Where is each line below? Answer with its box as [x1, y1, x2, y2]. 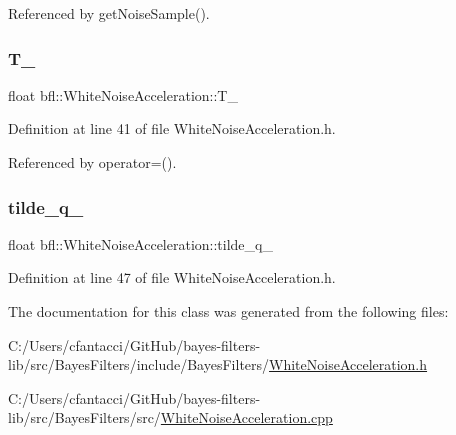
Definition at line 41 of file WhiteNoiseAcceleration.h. [8, 118, 336, 139]
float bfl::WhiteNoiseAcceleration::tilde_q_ [8, 233, 273, 254]
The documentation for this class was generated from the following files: [8, 301, 449, 321]
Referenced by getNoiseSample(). [8, 3, 210, 23]
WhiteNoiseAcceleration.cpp [160, 407, 333, 428]
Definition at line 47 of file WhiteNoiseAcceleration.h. [8, 267, 336, 288]
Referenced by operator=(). [8, 152, 177, 172]
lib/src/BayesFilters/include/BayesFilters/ [8, 354, 270, 375]
